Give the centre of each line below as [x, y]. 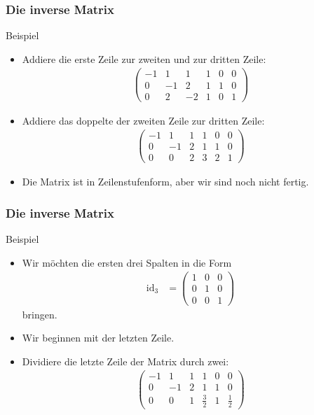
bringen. [40, 314]
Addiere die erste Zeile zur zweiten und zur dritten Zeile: [144, 58]
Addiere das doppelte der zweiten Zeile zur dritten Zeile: [143, 120]
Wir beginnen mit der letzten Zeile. [98, 338]
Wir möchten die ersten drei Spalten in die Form [127, 262]
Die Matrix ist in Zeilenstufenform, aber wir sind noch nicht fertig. [165, 182]
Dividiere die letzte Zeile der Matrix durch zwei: [125, 361]
